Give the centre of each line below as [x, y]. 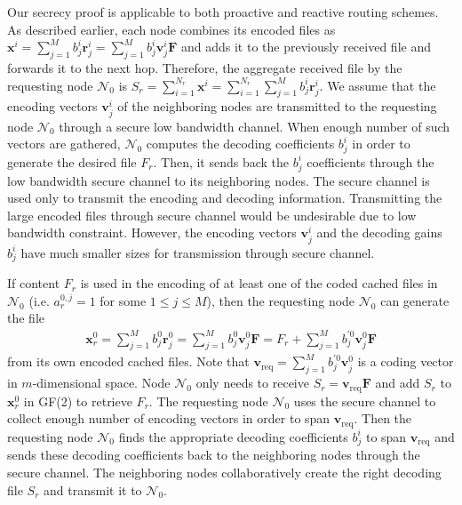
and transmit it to [93, 489]
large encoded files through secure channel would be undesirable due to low [212, 215]
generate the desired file [72, 161]
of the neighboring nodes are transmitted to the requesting [277, 106]
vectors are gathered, [64, 144]
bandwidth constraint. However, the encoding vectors [152, 232]
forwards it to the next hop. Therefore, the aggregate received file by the [205, 67]
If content [34, 283]
